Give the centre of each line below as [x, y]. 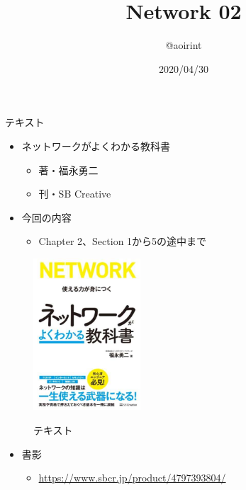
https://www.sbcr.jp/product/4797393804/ [132, 478]
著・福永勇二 [68, 170]
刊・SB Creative [75, 194]
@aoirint [184, 45]
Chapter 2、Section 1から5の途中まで [123, 241]
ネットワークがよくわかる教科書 [96, 146]
